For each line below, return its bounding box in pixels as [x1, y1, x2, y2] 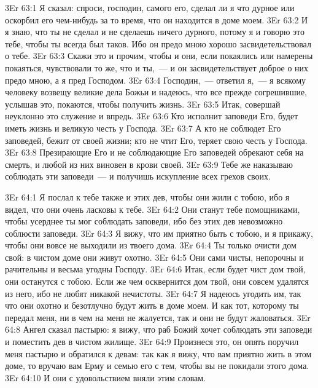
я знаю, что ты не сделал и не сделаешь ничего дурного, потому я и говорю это [5, 25, 304, 38]
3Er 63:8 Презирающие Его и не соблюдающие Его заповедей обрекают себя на [5, 146, 304, 159]
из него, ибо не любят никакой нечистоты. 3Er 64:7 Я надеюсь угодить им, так [5, 287, 301, 299]
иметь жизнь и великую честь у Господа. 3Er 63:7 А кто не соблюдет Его [5, 121, 281, 134]
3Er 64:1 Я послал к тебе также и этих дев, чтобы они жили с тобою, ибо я [5, 190, 290, 203]
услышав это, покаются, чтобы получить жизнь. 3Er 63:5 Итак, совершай [5, 97, 281, 110]
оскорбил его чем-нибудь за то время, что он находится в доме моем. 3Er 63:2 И [5, 13, 308, 26]
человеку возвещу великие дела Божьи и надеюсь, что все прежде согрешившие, [5, 85, 308, 98]
